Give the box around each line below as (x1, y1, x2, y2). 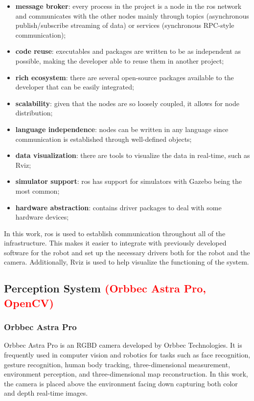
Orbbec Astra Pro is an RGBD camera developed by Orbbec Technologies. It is (4, 340, 242, 350)
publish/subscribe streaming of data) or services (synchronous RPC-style (15, 20, 234, 30)
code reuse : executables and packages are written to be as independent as (15, 46, 241, 56)
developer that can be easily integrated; (15, 82, 134, 92)
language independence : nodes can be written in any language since (15, 124, 229, 134)
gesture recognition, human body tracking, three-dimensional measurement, (4, 359, 231, 369)
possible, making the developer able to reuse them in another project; (15, 55, 224, 66)
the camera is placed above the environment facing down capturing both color (4, 378, 238, 388)
